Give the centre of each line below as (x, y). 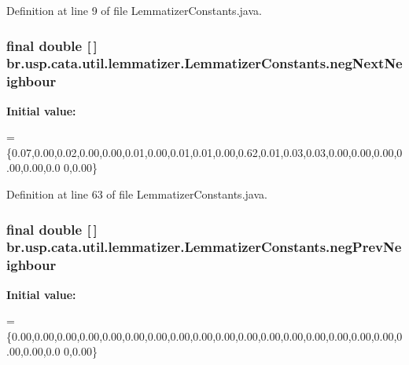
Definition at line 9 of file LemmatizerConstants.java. (134, 10)
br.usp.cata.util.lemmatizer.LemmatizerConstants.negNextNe (204, 63)
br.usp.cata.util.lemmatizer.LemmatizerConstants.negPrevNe (204, 247)
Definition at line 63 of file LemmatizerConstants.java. (137, 194)
